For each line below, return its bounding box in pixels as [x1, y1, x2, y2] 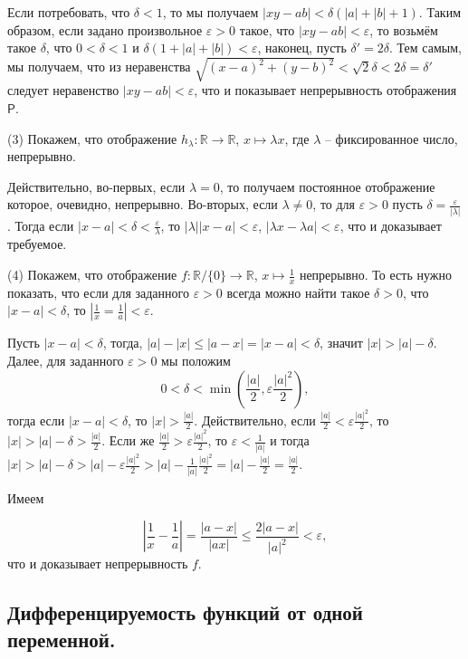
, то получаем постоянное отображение [219, 177, 435, 196]
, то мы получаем [162, 3, 259, 21]
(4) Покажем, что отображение [7, 265, 177, 284]
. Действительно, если [194, 410, 316, 429]
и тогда [270, 431, 310, 450]
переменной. [7, 625, 116, 653]
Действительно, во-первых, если [7, 177, 186, 196]
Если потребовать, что [7, 3, 130, 21]
